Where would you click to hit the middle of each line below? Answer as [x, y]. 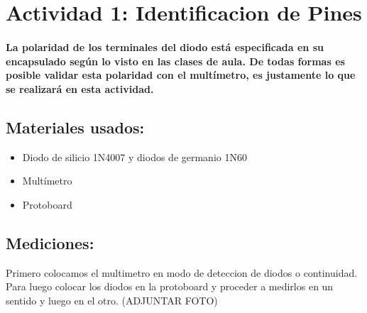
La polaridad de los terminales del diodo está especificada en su [165, 46]
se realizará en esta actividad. [80, 88]
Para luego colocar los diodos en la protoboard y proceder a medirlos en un [170, 286]
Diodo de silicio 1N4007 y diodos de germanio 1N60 [135, 156]
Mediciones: [50, 242]
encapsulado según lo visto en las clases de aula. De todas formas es [175, 61]
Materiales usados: [75, 127]
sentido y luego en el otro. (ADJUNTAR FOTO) [112, 300]
